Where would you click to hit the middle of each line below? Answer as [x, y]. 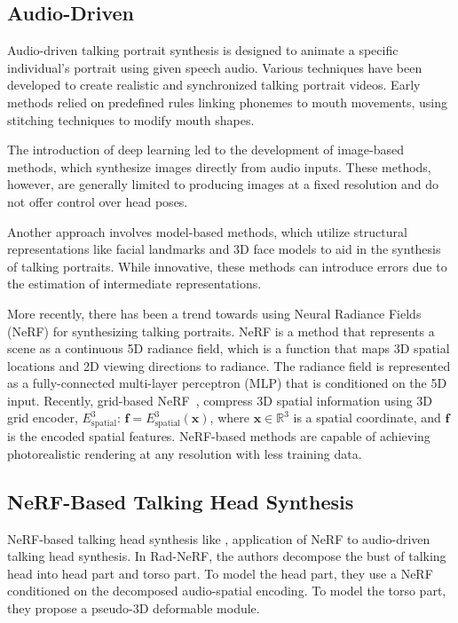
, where [229, 418]
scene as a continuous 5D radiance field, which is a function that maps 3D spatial [229, 348]
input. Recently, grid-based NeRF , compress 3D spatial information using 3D [220, 400]
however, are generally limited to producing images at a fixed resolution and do [223, 184]
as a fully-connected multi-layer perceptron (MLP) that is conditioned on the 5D [227, 383]
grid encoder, [43, 418]
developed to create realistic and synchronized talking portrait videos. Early [214, 85]
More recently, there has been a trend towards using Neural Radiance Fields [214, 313]
